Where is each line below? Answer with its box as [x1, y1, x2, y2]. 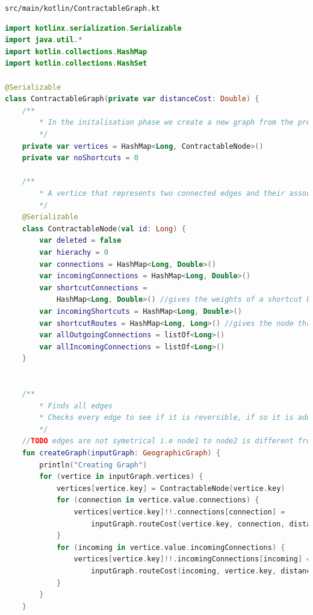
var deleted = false [39, 236, 122, 245]
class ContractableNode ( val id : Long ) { [22, 224, 186, 233]
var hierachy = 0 [39, 248, 108, 257]
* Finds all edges [39, 401, 113, 410]
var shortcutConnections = [39, 283, 147, 292]
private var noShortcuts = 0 [22, 154, 139, 163]
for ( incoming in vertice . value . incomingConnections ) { [56, 543, 285, 552]
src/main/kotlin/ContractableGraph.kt [5, 4, 160, 13]
